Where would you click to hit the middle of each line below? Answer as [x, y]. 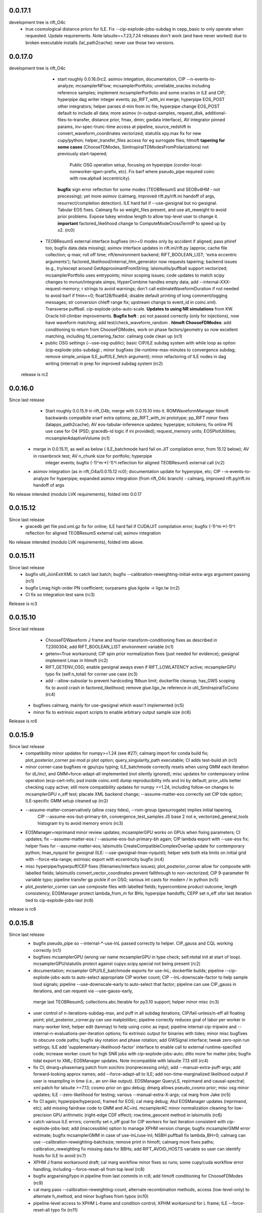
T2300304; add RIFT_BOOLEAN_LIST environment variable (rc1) [110, 647]
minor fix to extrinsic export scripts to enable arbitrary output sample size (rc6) [112, 712]
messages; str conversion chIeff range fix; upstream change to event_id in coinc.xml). [131, 302]
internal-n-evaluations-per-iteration [69, 1033]
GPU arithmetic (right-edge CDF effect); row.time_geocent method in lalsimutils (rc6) [138, 1115]
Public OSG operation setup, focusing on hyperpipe [121, 164]
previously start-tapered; [82, 154]
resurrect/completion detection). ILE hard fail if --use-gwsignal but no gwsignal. [138, 203]
